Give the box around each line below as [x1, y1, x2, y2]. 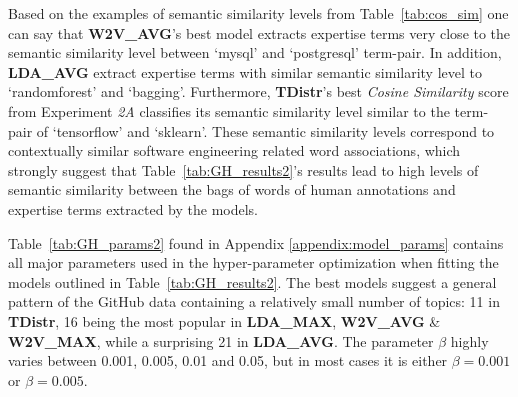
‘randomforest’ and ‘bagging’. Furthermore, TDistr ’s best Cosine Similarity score [8, 81, 509, 102]
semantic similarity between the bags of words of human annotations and [8, 179, 456, 200]
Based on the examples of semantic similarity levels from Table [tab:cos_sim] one [8, 3, 509, 23]
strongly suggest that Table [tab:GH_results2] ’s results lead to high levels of [8, 159, 479, 180]
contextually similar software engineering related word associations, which [8, 140, 461, 161]
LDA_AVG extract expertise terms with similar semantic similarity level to [8, 61, 482, 82]
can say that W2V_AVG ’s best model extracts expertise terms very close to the [8, 22, 511, 43]
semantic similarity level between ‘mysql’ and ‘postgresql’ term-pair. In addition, [8, 42, 502, 63]
